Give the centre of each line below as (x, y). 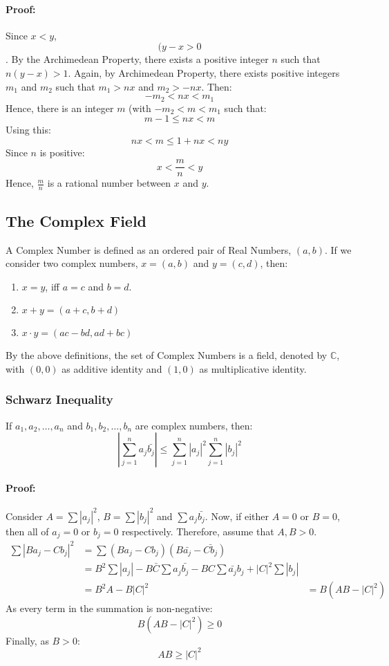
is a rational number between (109, 183)
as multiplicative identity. (253, 368)
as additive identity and (112, 368)
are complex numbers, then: (194, 425)
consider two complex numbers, (72, 263)
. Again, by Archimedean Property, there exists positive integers (204, 72)
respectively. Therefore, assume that (198, 531)
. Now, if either (237, 516)
